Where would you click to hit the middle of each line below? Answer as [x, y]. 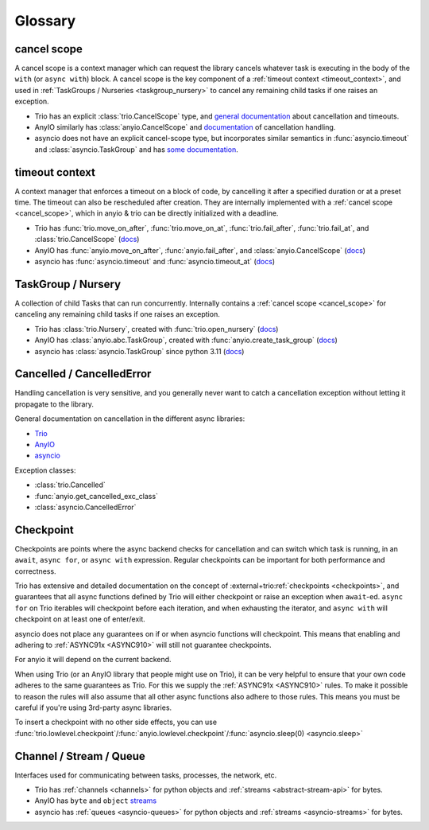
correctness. [35, 571]
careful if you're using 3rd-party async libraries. [93, 707]
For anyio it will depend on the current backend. [93, 660]
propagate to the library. [54, 404]
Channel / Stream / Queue [80, 756]
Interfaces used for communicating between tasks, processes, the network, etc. [146, 775]
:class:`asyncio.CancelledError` [85, 507]
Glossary [45, 21]
